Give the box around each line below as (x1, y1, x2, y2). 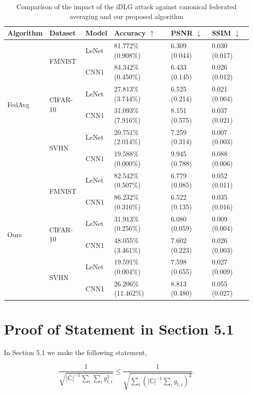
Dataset (49, 28, 76, 38)
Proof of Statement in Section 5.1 (4, 319, 234, 338)
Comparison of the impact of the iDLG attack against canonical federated (16, 1, 237, 11)
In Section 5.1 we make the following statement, (4, 347, 147, 357)
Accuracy (114, 28, 146, 38)
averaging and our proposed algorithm (70, 11, 183, 21)
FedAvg (7, 99, 30, 109)
